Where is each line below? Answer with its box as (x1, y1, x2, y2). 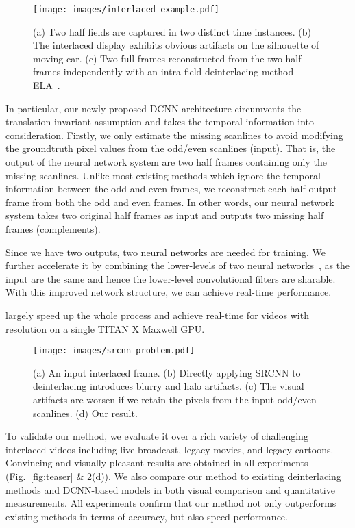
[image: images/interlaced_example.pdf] (33, 5, 220, 14)
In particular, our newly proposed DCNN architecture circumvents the (5, 101, 302, 115)
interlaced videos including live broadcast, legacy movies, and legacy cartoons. (5, 442, 334, 456)
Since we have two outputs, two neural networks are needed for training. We (5, 244, 326, 259)
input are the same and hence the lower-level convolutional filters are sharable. (5, 271, 336, 286)
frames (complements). (5, 221, 101, 236)
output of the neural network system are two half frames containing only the (5, 155, 327, 168)
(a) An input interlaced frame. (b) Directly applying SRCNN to (33, 365, 301, 379)
